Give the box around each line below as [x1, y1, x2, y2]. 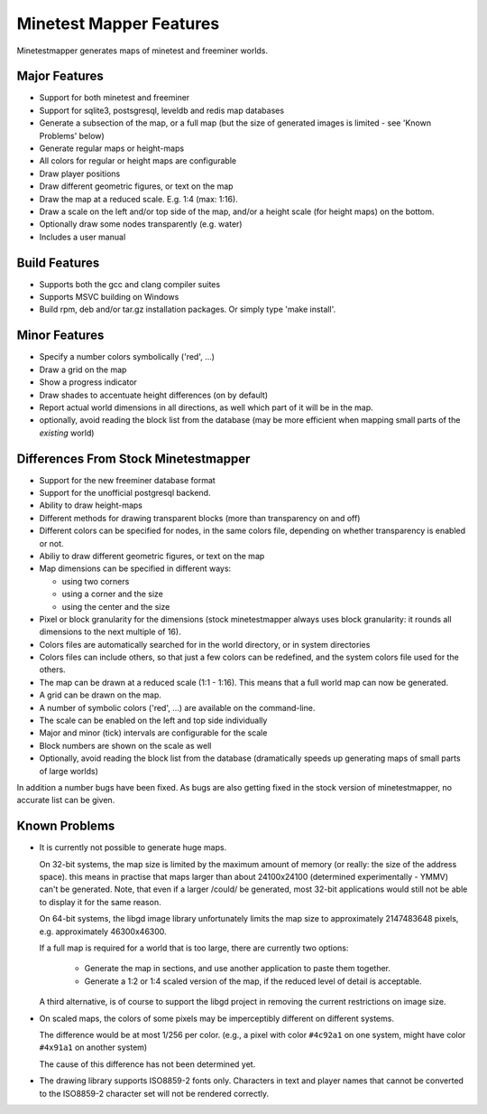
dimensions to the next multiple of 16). [39, 626, 181, 637]
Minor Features [16, 328, 105, 343]
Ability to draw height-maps [39, 500, 143, 510]
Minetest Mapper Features [16, 14, 220, 33]
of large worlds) [39, 765, 99, 776]
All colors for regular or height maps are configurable [39, 155, 237, 166]
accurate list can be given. [16, 795, 115, 806]
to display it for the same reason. [39, 896, 161, 907]
